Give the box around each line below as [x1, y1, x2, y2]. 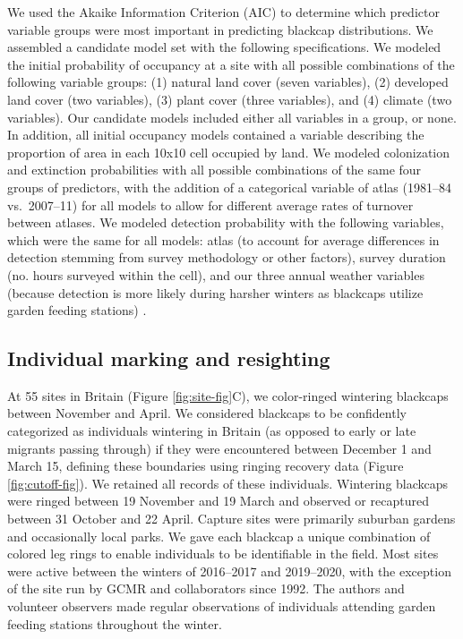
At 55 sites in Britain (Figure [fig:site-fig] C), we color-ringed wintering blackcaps [7, 386, 449, 405]
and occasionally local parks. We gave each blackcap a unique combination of [7, 526, 431, 545]
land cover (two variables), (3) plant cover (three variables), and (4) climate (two [7, 89, 452, 108]
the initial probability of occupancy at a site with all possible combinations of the [7, 55, 455, 73]
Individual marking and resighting [7, 345, 330, 372]
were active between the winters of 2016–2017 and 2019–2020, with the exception [7, 561, 451, 580]
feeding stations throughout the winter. [7, 614, 222, 633]
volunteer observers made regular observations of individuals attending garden [7, 597, 436, 616]
